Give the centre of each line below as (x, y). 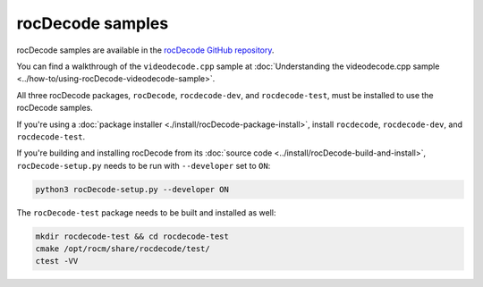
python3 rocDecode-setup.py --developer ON (132, 189)
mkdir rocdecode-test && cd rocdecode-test (132, 236)
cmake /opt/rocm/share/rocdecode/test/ (123, 249)
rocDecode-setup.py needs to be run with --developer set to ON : (144, 165)
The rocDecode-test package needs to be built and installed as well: (146, 212)
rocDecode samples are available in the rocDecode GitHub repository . (145, 50)
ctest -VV (57, 261)
